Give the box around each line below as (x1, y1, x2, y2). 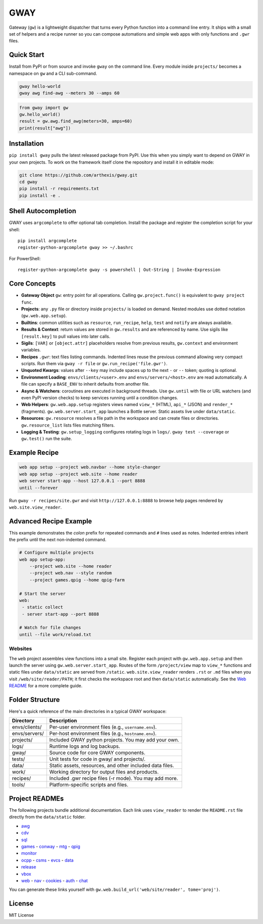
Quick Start (9, 51, 44, 59)
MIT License (9, 912, 34, 918)
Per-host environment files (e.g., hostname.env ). (49, 730, 157, 737)
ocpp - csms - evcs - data (21, 857, 74, 863)
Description (49, 718, 77, 724)
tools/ (12, 781, 25, 788)
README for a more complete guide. (9, 683, 83, 689)
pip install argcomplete (18, 238, 77, 244)
